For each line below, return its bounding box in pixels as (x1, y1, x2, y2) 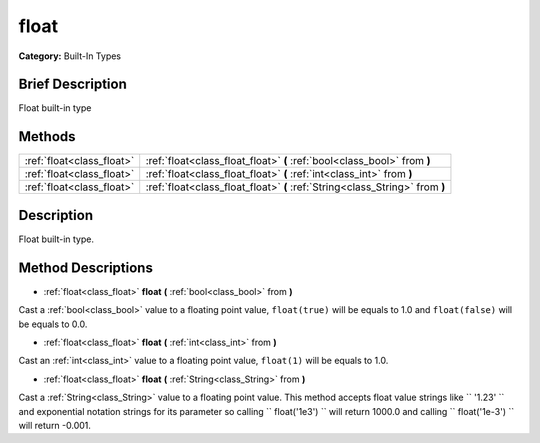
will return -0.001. (18, 419, 92, 431)
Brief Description (18, 76, 127, 93)
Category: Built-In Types (18, 50, 122, 62)
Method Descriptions (18, 259, 154, 276)
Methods (18, 128, 76, 145)
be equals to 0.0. (18, 318, 88, 330)
